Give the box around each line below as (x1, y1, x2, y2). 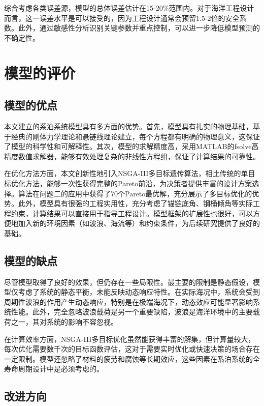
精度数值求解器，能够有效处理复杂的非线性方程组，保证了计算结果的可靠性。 (4, 151, 260, 161)
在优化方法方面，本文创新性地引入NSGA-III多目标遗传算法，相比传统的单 (4, 168, 248, 179)
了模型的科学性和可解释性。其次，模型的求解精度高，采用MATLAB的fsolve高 (4, 141, 259, 152)
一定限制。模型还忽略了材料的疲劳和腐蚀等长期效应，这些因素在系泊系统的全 (4, 353, 260, 364)
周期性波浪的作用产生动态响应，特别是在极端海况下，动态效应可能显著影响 (4, 296, 253, 307)
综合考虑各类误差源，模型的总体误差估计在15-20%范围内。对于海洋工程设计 (4, 3, 254, 13)
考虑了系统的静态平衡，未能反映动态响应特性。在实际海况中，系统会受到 (18, 286, 260, 297)
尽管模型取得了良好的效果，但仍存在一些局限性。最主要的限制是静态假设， (4, 276, 253, 287)
